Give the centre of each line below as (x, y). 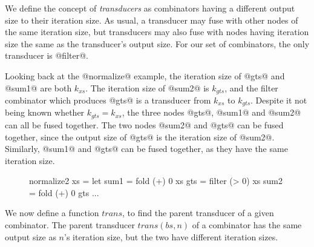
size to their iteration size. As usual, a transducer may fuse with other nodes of (152, 20)
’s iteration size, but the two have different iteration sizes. (171, 236)
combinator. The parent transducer (70, 225)
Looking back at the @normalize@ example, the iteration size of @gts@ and (145, 75)
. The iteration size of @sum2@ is (147, 87)
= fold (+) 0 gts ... (64, 192)
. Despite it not (279, 100)
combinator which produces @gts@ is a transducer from (108, 100)
